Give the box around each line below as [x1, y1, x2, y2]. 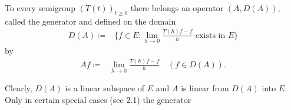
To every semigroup [5, 2, 75, 13]
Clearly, [5, 82, 32, 94]
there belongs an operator [130, 2, 224, 13]
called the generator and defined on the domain [5, 15, 176, 27]
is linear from [181, 82, 229, 94]
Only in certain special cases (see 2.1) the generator [5, 93, 191, 105]
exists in [195, 31, 226, 40]
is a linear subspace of [65, 82, 145, 94]
